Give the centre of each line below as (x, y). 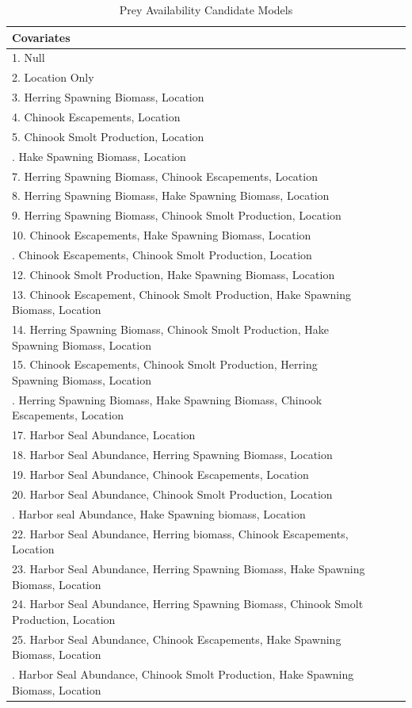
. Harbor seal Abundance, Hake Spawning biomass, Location (159, 513)
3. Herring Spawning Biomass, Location (108, 97)
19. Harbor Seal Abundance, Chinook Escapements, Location (160, 474)
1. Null (29, 57)
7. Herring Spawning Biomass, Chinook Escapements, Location (165, 176)
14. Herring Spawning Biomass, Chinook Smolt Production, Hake (171, 329)
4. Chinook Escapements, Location (96, 116)
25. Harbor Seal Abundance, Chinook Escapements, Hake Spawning (177, 639)
